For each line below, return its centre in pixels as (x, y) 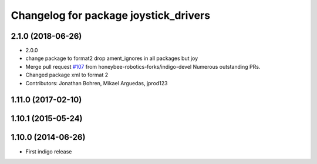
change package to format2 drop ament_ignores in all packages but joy (112, 58)
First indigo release (49, 151)
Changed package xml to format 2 (67, 75)
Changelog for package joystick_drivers (111, 15)
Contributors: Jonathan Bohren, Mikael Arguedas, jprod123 (97, 83)
